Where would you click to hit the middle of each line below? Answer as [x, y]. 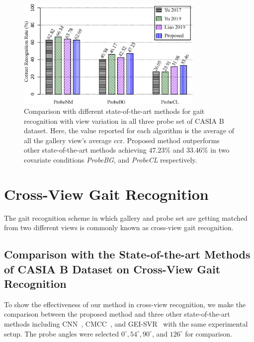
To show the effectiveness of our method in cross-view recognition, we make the [125, 304]
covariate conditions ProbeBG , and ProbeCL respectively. [111, 159]
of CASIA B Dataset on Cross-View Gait [112, 269]
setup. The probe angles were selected [62, 333]
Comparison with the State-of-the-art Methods [127, 254]
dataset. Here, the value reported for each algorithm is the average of [129, 130]
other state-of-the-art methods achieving [85, 150]
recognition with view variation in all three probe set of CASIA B [124, 121]
